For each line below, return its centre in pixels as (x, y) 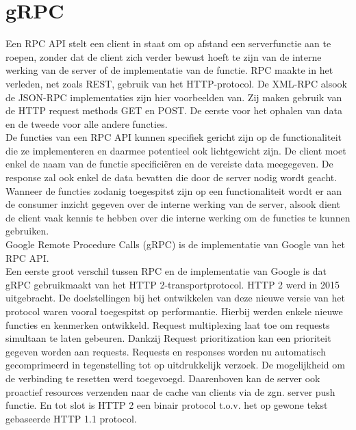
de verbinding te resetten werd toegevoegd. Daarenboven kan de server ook (163, 378)
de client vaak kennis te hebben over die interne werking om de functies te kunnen (178, 217)
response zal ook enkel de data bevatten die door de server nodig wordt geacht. (171, 177)
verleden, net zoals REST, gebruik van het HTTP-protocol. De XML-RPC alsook (177, 83)
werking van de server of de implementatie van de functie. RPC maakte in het (169, 70)
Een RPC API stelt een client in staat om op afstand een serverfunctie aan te (168, 43)
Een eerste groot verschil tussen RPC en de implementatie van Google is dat (166, 271)
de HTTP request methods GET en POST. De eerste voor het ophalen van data (174, 110)
